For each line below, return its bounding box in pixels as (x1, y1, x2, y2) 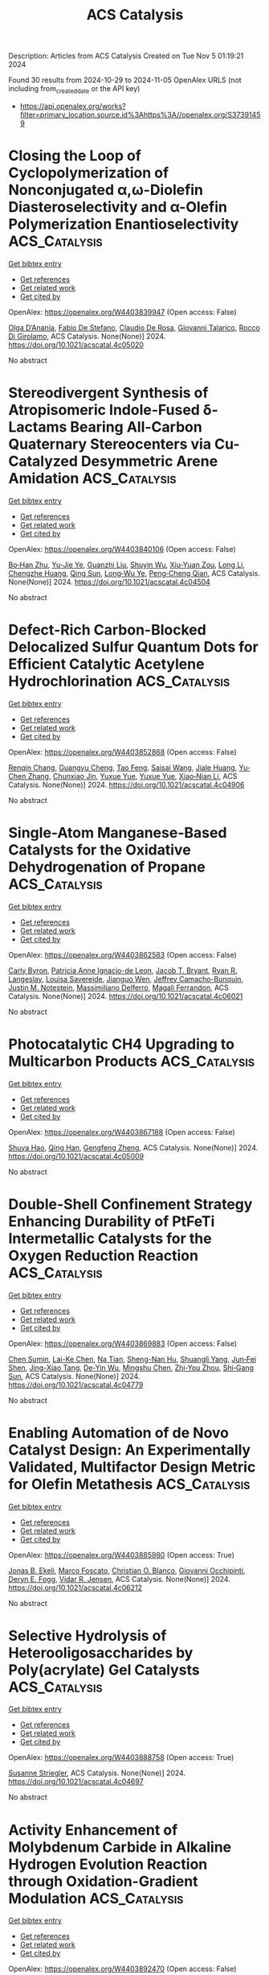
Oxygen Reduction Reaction (8, 1246, 199, 1265)
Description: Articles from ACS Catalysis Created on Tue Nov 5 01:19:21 (8, 51, 244, 61)
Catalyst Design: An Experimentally (8, 1440, 251, 1459)
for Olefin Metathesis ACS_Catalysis (8, 1475, 251, 1493)
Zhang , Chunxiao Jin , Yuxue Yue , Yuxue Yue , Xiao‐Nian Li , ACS (27, 771, 238, 780)
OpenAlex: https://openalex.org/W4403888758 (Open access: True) (8, 1753, 234, 1762)
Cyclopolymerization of (8, 164, 169, 182)
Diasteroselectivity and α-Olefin (8, 198, 227, 217)
